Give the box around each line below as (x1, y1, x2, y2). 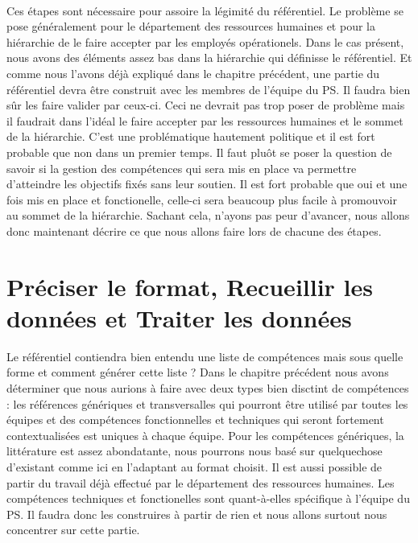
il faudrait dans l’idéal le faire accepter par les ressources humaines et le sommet (6, 112, 404, 129)
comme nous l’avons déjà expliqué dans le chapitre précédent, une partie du (6, 64, 380, 81)
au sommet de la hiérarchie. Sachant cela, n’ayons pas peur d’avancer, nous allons (6, 207, 410, 224)
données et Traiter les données (6, 301, 352, 334)
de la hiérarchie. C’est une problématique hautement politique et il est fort (6, 128, 375, 145)
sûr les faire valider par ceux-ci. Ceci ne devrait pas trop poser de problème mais (6, 97, 405, 113)
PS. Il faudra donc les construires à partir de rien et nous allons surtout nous (6, 505, 387, 522)
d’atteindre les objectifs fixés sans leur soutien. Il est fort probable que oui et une (6, 175, 408, 192)
